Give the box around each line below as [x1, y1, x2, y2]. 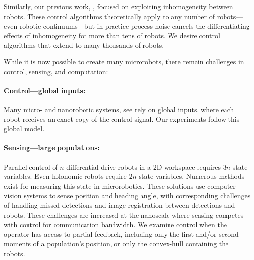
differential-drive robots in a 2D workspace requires [66, 161, 221, 172]
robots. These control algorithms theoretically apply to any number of [4, 11, 215, 21]
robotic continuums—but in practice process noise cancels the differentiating [19, 21, 250, 31]
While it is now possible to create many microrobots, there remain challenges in [4, 56, 244, 66]
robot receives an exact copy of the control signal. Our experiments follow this [4, 114, 240, 124]
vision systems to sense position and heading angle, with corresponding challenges [4, 190, 251, 201]
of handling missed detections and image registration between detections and [4, 200, 235, 210]
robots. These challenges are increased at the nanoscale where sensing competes [4, 209, 244, 220]
